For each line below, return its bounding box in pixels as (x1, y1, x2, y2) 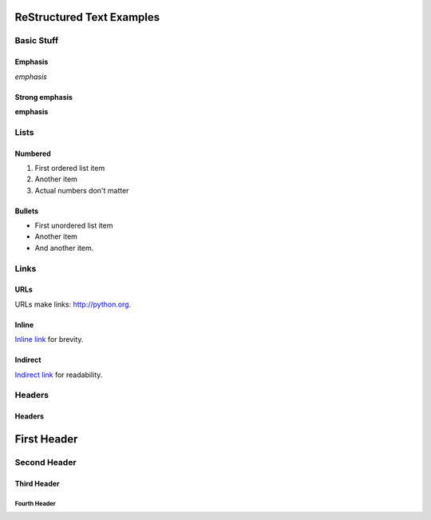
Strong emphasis (14, 92, 73, 101)
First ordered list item (34, 163, 105, 173)
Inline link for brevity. (14, 335, 84, 344)
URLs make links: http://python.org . (14, 300, 132, 309)
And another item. (34, 243, 94, 252)
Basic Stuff (14, 35, 59, 46)
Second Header (14, 456, 77, 467)
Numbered (14, 149, 51, 158)
